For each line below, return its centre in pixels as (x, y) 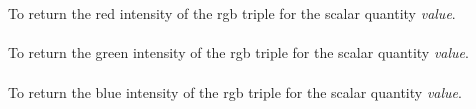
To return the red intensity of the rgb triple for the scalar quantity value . (232, 13)
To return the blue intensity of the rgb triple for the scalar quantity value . (235, 91)
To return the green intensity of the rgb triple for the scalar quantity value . (238, 52)
